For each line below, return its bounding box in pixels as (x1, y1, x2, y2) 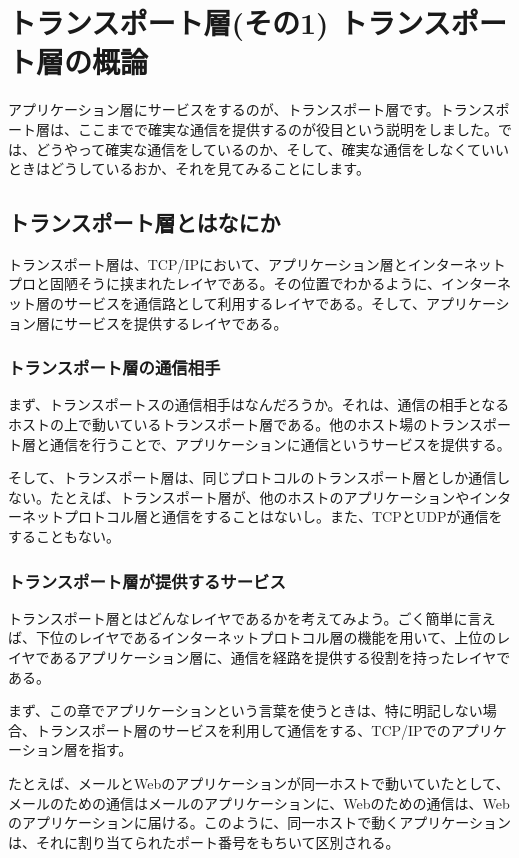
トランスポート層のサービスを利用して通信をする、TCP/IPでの (35, 719, 451, 740)
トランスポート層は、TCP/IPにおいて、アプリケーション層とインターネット (8, 253, 506, 274)
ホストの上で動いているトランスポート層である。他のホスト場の (8, 414, 428, 435)
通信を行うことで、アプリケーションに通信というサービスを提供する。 (49, 433, 511, 454)
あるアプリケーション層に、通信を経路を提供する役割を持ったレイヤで (49, 647, 511, 668)
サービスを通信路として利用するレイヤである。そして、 (63, 293, 426, 314)
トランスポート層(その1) (8, 2, 329, 43)
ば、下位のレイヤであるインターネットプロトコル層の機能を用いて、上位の (8, 627, 497, 648)
